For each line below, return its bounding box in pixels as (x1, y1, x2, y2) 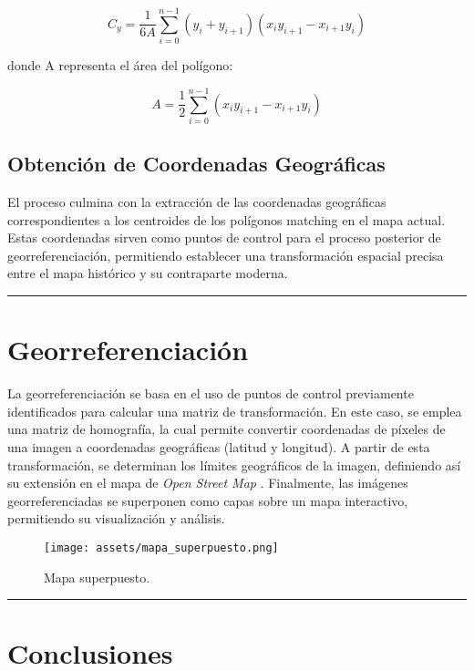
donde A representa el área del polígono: (7, 56, 233, 75)
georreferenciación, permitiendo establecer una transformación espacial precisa (7, 245, 444, 264)
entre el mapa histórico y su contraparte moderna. (7, 263, 288, 283)
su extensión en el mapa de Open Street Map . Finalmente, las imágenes (7, 473, 408, 492)
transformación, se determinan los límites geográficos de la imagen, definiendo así (7, 455, 461, 474)
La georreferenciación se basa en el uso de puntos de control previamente (7, 384, 414, 403)
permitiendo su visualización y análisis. (7, 509, 225, 528)
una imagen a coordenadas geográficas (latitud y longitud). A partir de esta (7, 437, 430, 456)
